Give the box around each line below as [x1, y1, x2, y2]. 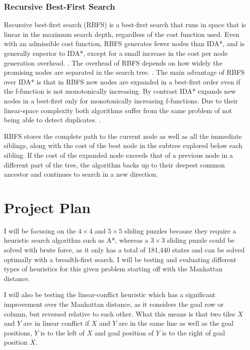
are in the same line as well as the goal [118, 318, 234, 328]
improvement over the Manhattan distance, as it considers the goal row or [4, 299, 224, 309]
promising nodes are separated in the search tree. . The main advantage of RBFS [4, 67, 245, 77]
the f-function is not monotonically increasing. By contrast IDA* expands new [4, 86, 236, 96]
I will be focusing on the [4, 225, 76, 235]
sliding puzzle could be [167, 235, 234, 245]
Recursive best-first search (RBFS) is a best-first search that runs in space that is [4, 19, 246, 30]
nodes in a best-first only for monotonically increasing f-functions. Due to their [4, 95, 238, 105]
